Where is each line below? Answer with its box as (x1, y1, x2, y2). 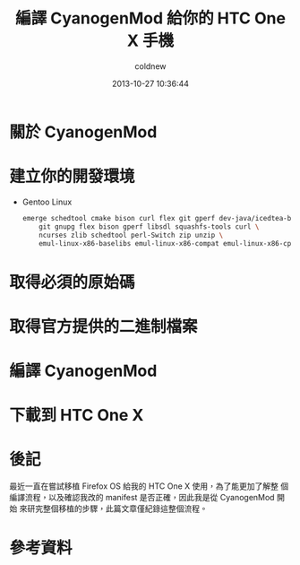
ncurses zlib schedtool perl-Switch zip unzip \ (39, 230, 224, 239)
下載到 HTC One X (9, 405, 144, 426)
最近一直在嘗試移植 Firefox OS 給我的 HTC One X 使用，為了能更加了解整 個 (9, 481, 289, 491)
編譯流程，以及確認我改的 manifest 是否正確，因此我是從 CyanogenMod (9, 492, 275, 503)
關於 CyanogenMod (9, 122, 158, 142)
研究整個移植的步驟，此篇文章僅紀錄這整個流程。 (26, 503, 208, 514)
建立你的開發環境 (9, 167, 136, 187)
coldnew (134, 60, 167, 72)
